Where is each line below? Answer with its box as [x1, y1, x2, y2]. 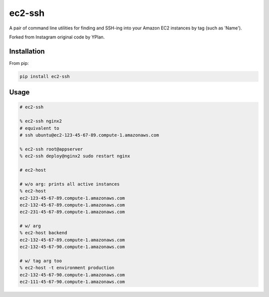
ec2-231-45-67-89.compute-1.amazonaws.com [19, 209, 125, 215]
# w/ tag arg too [19, 258, 62, 264]
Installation [9, 47, 45, 55]
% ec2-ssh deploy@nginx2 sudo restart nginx [19, 153, 131, 159]
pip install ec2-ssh [19, 73, 70, 79]
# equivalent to [19, 125, 60, 131]
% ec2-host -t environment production [19, 265, 115, 271]
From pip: [9, 60, 29, 66]
